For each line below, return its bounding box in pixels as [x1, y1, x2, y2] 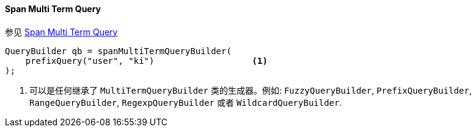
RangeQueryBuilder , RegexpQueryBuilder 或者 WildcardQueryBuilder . [29, 97, 342, 108]
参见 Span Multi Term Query [5, 26, 118, 37]
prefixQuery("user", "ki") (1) [25, 55, 268, 66]
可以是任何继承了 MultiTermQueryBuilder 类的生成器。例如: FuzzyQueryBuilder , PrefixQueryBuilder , [29, 85, 472, 96]
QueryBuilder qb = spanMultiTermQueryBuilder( [5, 46, 232, 56]
